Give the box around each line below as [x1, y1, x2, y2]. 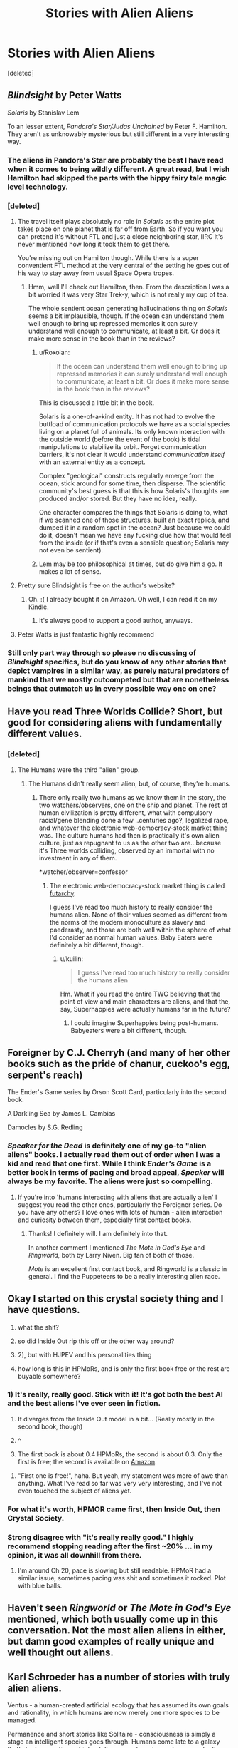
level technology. [7, 182, 69, 192]
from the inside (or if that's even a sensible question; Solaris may [38, 538, 229, 547]
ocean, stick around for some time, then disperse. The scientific [38, 479, 226, 488]
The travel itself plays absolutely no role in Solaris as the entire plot [17, 217, 215, 225]
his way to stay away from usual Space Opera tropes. [17, 269, 175, 277]
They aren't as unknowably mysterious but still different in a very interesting [7, 130, 229, 138]
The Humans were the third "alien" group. [17, 765, 140, 774]
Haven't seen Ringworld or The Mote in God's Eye [7, 1602, 232, 1614]
